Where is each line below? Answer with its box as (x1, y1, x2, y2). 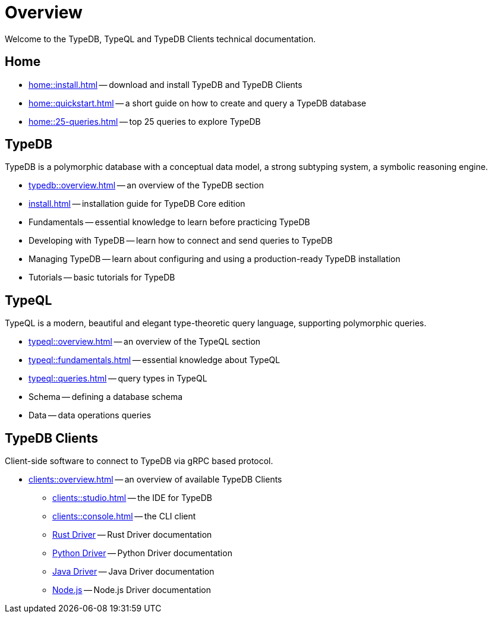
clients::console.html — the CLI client (52, 511, 196, 522)
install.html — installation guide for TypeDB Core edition (29, 198, 245, 209)
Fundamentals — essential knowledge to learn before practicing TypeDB (29, 217, 310, 228)
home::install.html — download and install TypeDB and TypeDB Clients (29, 79, 302, 90)
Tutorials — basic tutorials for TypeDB (29, 272, 175, 283)
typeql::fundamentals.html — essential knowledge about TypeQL (29, 355, 280, 365)
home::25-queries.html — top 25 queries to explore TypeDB (29, 116, 261, 127)
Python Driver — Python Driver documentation (52, 548, 232, 559)
